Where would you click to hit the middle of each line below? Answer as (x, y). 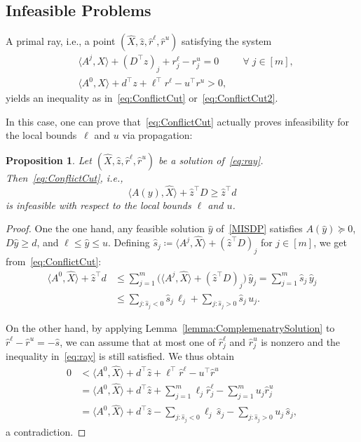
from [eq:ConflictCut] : (54, 261)
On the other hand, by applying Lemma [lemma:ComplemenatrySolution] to (170, 327)
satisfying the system (226, 41)
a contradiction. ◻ (46, 431)
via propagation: (157, 135)
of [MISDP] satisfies (259, 228)
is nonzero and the (301, 341)
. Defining (129, 242)
